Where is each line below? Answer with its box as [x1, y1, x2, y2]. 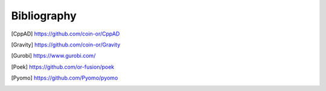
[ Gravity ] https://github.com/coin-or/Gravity [11, 41, 121, 48]
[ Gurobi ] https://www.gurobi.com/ [11, 52, 96, 60]
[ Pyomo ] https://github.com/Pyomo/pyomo [11, 74, 118, 81]
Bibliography [11, 9, 77, 22]
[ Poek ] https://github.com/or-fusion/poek [11, 63, 115, 71]
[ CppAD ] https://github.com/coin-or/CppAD [11, 30, 120, 37]
